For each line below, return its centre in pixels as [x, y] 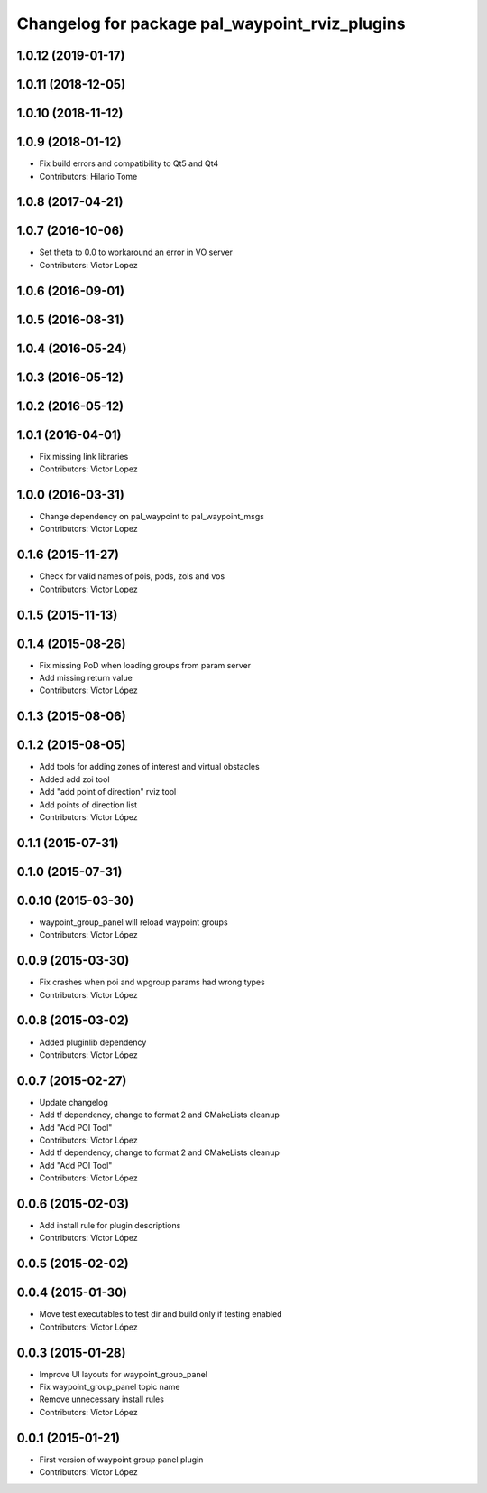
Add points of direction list [88, 805]
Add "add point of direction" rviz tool [108, 792]
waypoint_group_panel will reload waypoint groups [134, 922]
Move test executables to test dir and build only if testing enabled [161, 1314]
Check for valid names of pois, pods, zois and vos [132, 576]
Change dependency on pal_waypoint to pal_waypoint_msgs [152, 517]
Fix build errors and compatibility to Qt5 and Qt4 [129, 163]
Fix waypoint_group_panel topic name [110, 1387]
